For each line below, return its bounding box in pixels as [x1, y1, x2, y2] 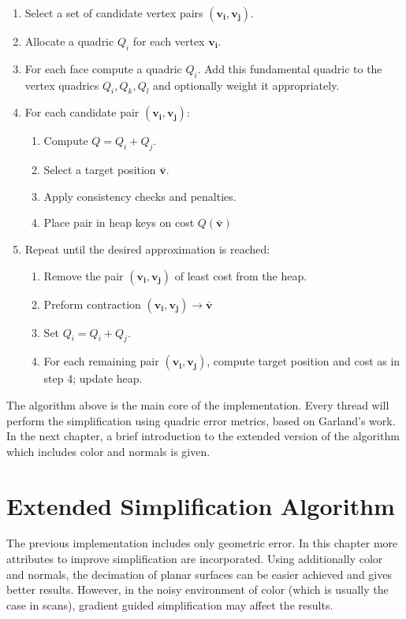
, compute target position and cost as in [207, 353, 400, 369]
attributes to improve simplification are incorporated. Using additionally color [6, 550, 383, 567]
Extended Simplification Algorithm [6, 489, 395, 521]
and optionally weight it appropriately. [153, 76, 340, 93]
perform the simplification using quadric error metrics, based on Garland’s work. [6, 412, 396, 428]
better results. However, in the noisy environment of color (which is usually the [6, 581, 389, 598]
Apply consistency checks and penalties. [43, 187, 237, 204]
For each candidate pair [24, 104, 140, 120]
